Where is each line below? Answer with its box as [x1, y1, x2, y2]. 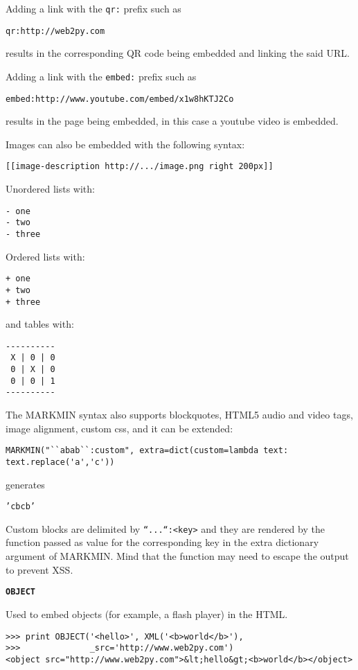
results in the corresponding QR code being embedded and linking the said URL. [6, 46, 350, 60]
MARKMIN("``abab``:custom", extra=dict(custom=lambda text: [6, 446, 289, 456]
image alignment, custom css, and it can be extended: [6, 421, 233, 435]
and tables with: [6, 317, 74, 331]
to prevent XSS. [6, 562, 73, 576]
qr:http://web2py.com [6, 26, 105, 36]
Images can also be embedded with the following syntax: [6, 136, 245, 151]
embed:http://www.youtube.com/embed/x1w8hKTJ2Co [6, 94, 234, 104]
